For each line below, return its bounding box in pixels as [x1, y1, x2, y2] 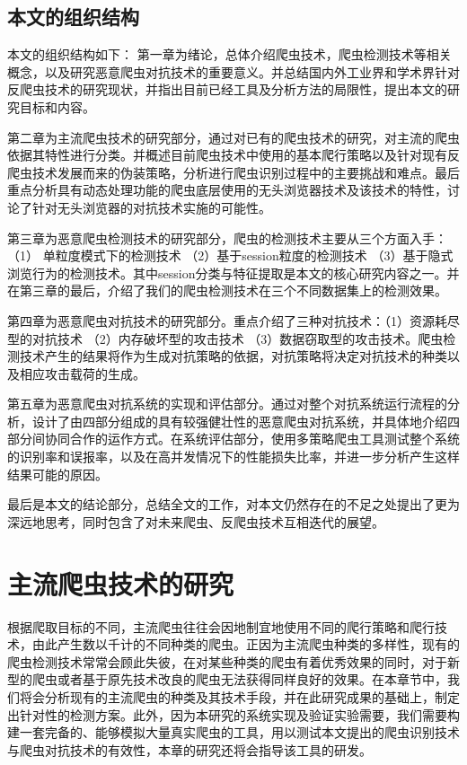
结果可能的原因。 [7, 464, 108, 483]
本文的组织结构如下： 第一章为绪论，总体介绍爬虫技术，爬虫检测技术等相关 [7, 45, 452, 64]
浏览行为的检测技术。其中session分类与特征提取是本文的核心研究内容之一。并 [7, 263, 460, 282]
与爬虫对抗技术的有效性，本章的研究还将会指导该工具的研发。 [7, 740, 372, 759]
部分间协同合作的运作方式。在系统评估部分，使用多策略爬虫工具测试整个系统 [7, 429, 460, 448]
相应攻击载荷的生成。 [19, 364, 145, 382]
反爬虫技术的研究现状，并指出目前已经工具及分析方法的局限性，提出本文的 [7, 80, 447, 99]
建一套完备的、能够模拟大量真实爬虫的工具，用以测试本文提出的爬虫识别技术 [7, 723, 460, 742]
